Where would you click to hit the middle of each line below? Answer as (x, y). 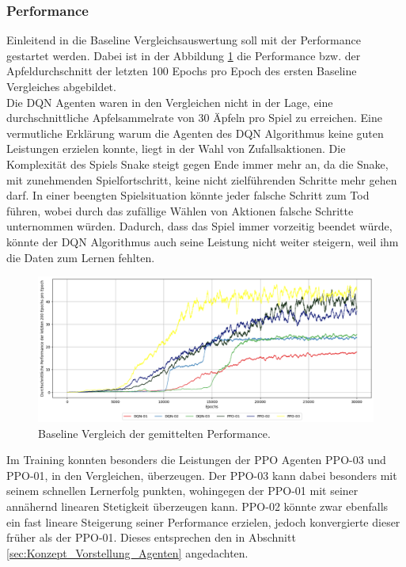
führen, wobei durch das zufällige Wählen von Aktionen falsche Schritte (180, 210)
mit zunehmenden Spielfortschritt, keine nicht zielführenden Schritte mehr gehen (202, 179)
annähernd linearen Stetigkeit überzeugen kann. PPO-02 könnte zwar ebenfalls (197, 506)
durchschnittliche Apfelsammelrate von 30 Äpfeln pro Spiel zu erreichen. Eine (195, 118)
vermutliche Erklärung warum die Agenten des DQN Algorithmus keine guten (195, 133)
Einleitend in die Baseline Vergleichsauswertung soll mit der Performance (184, 40)
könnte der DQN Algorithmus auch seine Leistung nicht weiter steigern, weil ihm (203, 241)
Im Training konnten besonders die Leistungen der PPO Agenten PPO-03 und (196, 460)
